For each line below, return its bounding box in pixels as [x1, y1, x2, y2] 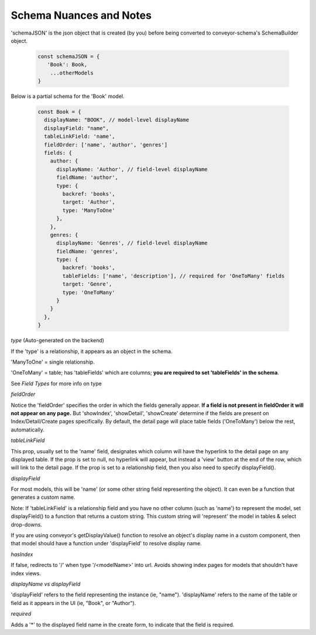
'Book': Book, [47, 62, 88, 68]
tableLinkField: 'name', [44, 133, 115, 140]
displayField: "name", [44, 125, 109, 131]
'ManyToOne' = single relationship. [11, 358, 95, 365]
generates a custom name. [11, 494, 75, 501]
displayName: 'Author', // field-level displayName [56, 166, 208, 172]
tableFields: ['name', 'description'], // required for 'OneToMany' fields [62, 273, 285, 279]
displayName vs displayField [11, 580, 81, 588]
